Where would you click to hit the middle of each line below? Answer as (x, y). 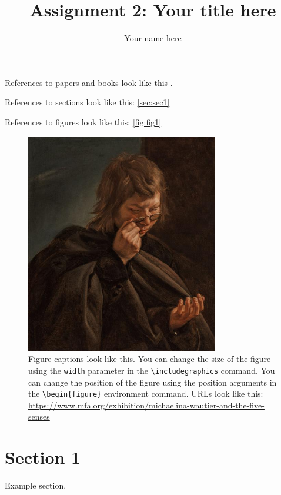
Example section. (36, 485)
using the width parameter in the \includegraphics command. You (152, 370)
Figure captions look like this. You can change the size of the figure (150, 359)
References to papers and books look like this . (89, 82)
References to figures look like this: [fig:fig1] (83, 122)
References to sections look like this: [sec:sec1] (87, 102)
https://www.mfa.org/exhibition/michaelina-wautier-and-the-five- (146, 405)
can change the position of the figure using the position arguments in (153, 382)
